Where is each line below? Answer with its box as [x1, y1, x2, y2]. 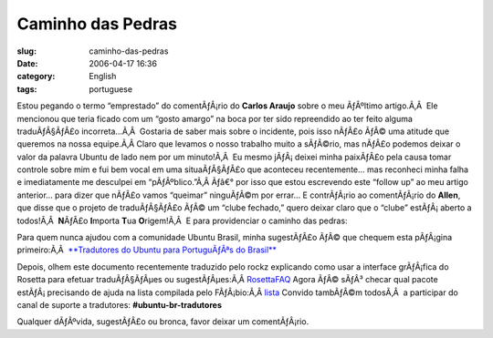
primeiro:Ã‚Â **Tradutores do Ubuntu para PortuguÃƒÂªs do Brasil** [16, 244, 278, 255]
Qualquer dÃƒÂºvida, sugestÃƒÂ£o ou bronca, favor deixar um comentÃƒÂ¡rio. [16, 316, 309, 327]
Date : [16, 57, 38, 68]
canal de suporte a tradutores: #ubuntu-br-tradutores [16, 299, 223, 310]
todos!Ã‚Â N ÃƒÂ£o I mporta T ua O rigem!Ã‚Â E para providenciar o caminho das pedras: [16, 215, 348, 226]
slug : [16, 46, 37, 56]
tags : [16, 83, 37, 95]
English [89, 71, 117, 82]
